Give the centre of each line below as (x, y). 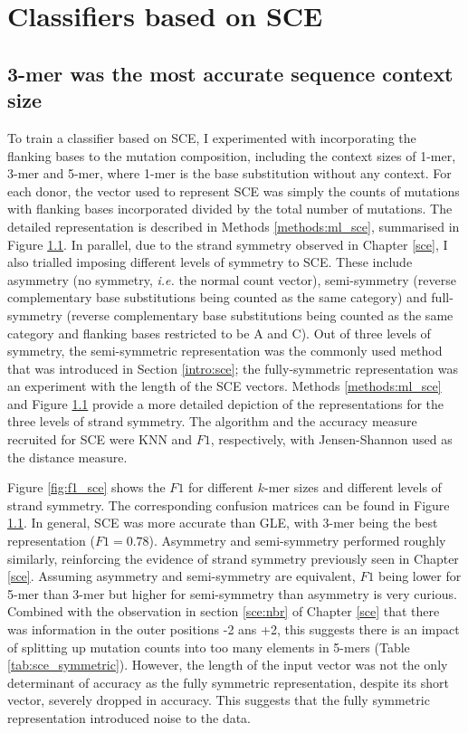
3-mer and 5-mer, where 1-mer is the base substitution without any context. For (229, 173)
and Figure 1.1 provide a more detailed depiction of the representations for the (226, 403)
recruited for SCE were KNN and (100, 439)
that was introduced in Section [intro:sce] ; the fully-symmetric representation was (233, 368)
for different (221, 487)
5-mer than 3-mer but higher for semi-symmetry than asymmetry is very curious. (232, 593)
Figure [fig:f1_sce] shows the (86, 487)
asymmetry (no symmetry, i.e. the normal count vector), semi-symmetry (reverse (232, 279)
